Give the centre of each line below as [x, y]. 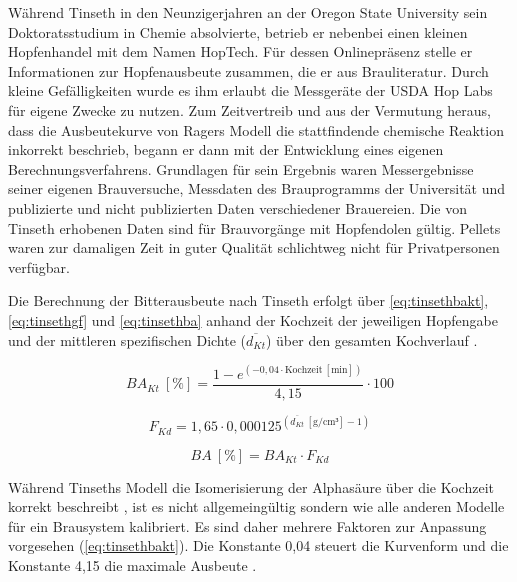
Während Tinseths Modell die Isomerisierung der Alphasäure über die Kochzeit [251, 486]
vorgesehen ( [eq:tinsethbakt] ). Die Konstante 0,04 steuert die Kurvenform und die [258, 545]
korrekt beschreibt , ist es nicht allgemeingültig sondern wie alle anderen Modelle [256, 506]
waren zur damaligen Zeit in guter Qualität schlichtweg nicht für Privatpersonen [254, 247]
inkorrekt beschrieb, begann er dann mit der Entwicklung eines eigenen [226, 149]
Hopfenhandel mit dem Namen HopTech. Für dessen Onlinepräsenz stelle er [240, 51]
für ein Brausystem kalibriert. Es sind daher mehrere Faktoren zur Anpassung [247, 525]
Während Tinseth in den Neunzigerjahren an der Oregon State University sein [248, 12]
